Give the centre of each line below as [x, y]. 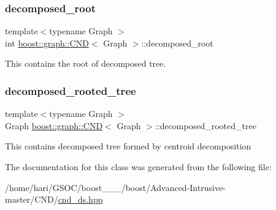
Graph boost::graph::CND [54, 125]
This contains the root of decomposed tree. [86, 63]
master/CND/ [32, 199]
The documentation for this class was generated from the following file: [138, 167]
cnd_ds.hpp [80, 199]
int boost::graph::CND [47, 43]
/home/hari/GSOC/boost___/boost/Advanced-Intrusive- [115, 187]
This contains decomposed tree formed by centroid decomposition [128, 146]
